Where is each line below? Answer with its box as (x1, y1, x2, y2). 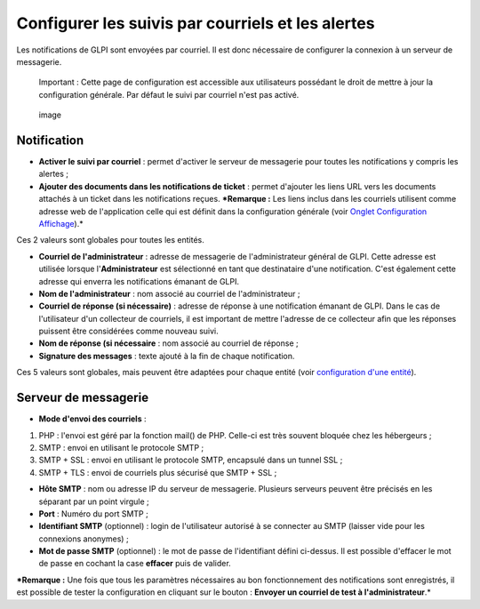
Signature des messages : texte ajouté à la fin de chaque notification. (38, 350, 295, 361)
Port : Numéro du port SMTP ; (38, 508, 148, 519)
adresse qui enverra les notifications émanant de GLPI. (38, 276, 240, 286)
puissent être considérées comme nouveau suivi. (38, 325, 220, 337)
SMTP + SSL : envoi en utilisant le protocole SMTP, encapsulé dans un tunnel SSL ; (38, 454, 343, 466)
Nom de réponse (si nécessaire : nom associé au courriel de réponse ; (38, 338, 299, 349)
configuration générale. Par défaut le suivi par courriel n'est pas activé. (38, 89, 300, 100)
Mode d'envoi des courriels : (38, 413, 147, 424)
